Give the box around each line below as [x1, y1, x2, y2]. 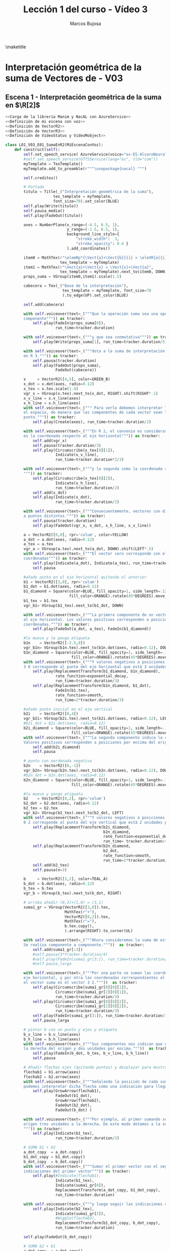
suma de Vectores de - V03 [5, 72, 123, 84]
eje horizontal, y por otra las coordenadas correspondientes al [23, 975, 165, 981]
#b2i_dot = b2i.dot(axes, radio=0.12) [23, 721, 106, 726]
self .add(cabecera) [23, 302, 65, 307]
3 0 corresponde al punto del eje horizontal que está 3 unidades [23, 664, 167, 669]
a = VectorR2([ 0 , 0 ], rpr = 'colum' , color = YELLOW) [23, 532, 129, 537]
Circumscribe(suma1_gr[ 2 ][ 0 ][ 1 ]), [55, 989, 129, 994]
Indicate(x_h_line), [55, 481, 99, 486]
